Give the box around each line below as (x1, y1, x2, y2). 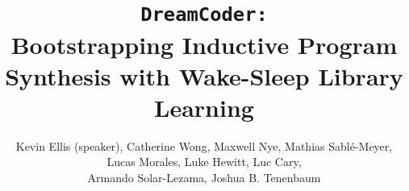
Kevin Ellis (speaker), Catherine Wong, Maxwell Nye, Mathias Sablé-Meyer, (15, 137, 393, 154)
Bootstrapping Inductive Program (10, 27, 398, 60)
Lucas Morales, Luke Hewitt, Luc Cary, (106, 153, 302, 170)
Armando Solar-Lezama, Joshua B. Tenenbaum (87, 169, 321, 185)
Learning (154, 90, 254, 123)
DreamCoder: (140, 3, 268, 27)
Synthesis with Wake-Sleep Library (5, 59, 403, 92)
